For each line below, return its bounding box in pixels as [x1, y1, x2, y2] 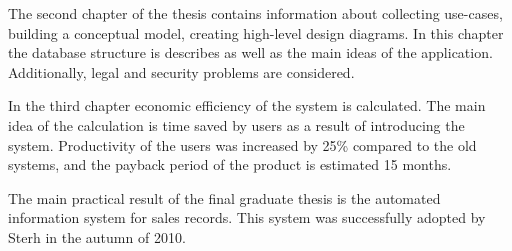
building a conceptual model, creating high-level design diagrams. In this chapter [8, 22, 504, 43]
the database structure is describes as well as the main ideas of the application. [8, 42, 493, 63]
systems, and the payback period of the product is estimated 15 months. [8, 154, 452, 175]
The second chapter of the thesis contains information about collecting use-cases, [8, 3, 503, 23]
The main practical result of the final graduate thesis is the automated [8, 187, 441, 208]
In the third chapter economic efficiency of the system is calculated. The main [8, 95, 486, 116]
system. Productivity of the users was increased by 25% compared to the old [8, 134, 477, 155]
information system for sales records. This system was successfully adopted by [8, 207, 486, 228]
